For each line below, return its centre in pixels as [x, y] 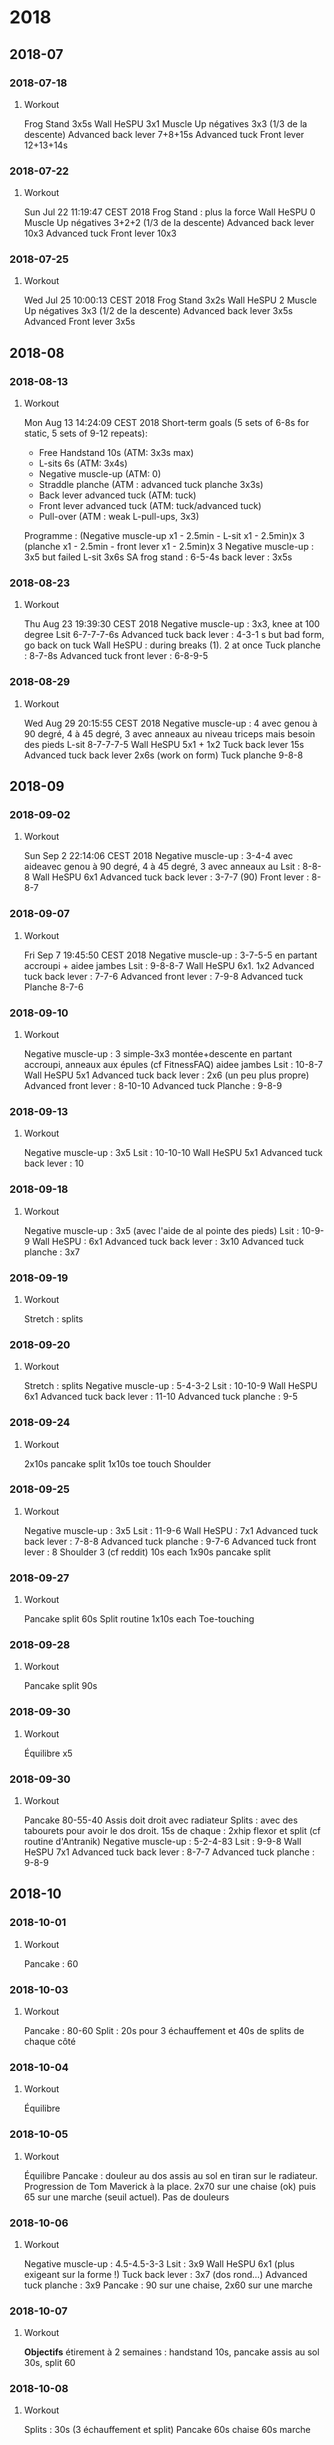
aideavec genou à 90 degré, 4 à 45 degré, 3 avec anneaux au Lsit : [162, 867]
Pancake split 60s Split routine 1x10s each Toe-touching [139, 1619]
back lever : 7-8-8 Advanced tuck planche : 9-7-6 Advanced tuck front [170, 1541]
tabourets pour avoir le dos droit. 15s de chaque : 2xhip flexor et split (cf [172, 1830]
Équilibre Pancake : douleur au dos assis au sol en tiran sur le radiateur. [170, 2175]
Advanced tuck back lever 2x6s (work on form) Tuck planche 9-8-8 [163, 755]
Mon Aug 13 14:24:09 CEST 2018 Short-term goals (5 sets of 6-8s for [166, 423]
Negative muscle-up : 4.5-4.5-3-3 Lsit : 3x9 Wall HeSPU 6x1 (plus [159, 2263]
